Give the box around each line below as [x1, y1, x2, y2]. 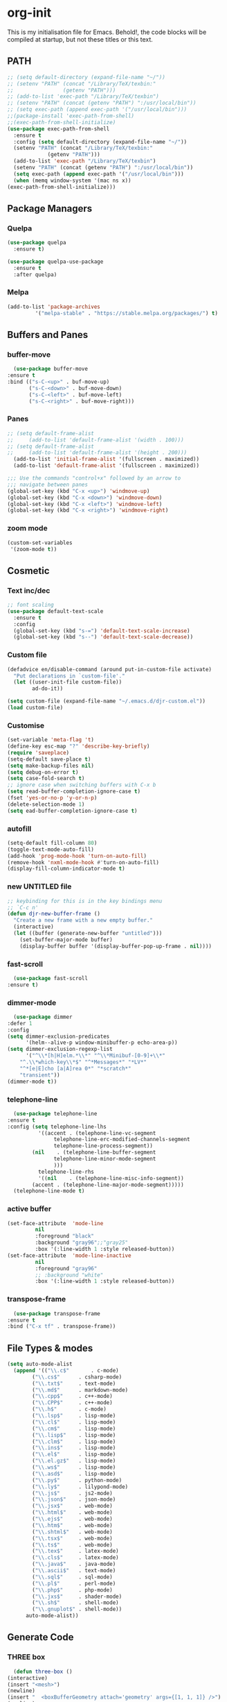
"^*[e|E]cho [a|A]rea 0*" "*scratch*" [19, 1065, 131, 1072]
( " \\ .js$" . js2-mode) [32, 1490, 113, 1497]
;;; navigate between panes [7, 481, 89, 488]
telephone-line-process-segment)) [53, 1143, 154, 1149]
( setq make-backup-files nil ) [7, 762, 95, 769]
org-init [7, 5, 52, 21]
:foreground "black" [35, 1233, 95, 1240]
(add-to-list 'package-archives [7, 303, 100, 310]
